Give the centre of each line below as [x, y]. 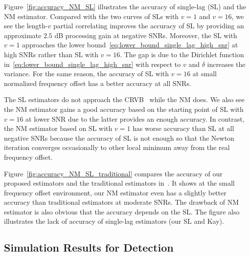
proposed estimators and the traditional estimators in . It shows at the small [119, 183]
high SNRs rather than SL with [51, 54]
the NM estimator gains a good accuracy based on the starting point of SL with [124, 109]
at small [205, 74]
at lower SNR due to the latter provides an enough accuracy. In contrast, [135, 118]
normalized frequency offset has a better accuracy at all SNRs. [98, 83]
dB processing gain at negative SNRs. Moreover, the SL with [146, 35]
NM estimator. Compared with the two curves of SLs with [91, 16]
